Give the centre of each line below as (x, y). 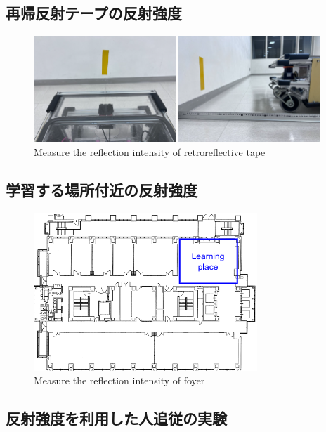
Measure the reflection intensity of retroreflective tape (150, 151)
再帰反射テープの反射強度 (94, 13)
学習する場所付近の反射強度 (102, 189)
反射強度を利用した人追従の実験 (116, 418)
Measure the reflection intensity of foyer (119, 380)
